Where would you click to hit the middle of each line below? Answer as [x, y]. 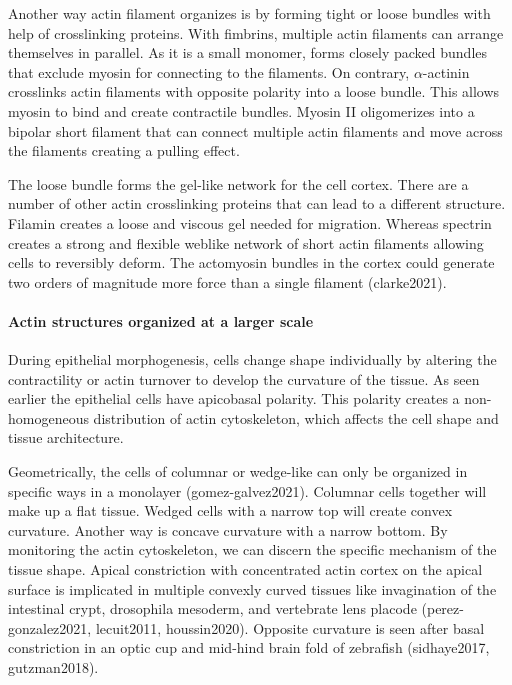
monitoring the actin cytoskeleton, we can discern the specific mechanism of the [252, 549]
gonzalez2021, [50, 627]
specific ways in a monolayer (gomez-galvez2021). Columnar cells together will [247, 490]
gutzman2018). [53, 667]
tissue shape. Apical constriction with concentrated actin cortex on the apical [245, 569]
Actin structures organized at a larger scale [161, 320]
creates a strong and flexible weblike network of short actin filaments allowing [246, 242]
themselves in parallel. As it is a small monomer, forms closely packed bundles [248, 52]
